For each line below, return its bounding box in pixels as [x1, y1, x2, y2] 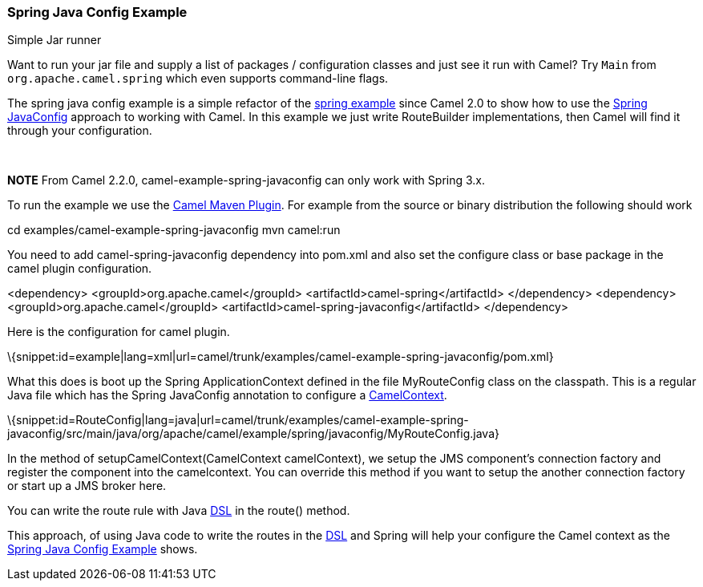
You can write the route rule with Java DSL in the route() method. [7, 504, 350, 518]
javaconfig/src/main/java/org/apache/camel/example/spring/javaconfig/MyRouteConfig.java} [7, 427, 499, 441]
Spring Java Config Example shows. [7, 542, 198, 557]
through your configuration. [7, 123, 152, 138]
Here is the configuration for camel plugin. [7, 325, 230, 339]
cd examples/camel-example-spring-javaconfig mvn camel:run [7, 223, 341, 237]
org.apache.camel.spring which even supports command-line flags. [7, 71, 389, 86]
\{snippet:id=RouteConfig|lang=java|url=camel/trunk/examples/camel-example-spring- [7, 413, 469, 427]
